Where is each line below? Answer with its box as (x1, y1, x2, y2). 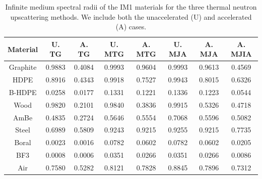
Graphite (9, 62, 37, 72)
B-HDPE (9, 86, 37, 97)
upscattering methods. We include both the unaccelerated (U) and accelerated (10, 11, 252, 22)
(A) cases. (115, 21, 147, 32)
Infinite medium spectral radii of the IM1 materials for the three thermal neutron (5, 2, 257, 12)
